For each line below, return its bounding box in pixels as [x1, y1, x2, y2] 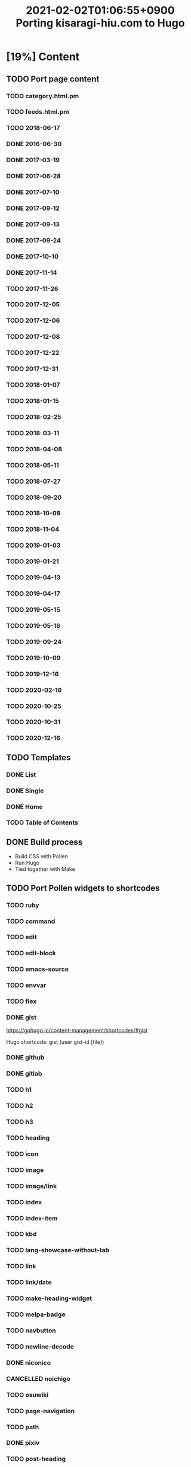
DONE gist [6, 1013, 37, 1022]
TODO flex [6, 997, 37, 1006]
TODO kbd [6, 1230, 37, 1238]
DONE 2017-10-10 [6, 252, 59, 260]
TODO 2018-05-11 [6, 461, 59, 469]
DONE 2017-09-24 [6, 236, 61, 244]
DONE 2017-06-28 [6, 172, 61, 180]
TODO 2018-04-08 [6, 445, 63, 453]
